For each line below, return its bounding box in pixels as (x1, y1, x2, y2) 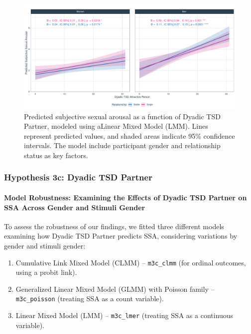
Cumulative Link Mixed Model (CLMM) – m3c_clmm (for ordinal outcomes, (15, 257, 246, 267)
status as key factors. (24, 150, 88, 160)
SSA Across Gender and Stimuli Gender (4, 202, 145, 212)
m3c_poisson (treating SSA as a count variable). (15, 293, 164, 304)
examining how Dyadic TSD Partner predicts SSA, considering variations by (4, 231, 238, 241)
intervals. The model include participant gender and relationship (24, 140, 221, 151)
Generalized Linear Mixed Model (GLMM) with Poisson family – (15, 283, 215, 294)
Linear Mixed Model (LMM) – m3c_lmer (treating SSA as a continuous (15, 310, 234, 321)
